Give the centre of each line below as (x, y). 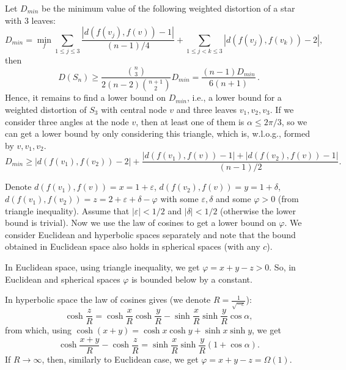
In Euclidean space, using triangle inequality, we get (102, 267)
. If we (282, 110)
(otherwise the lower (258, 210)
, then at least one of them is (190, 121)
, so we (294, 121)
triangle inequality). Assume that (67, 210)
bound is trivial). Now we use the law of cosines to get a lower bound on (141, 223)
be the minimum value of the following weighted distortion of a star (168, 8)
